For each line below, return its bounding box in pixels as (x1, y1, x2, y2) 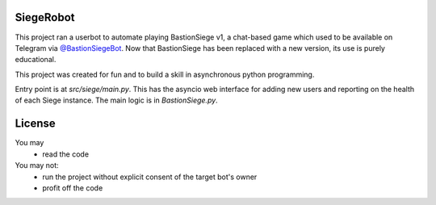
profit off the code (42, 182, 103, 193)
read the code (42, 149, 89, 159)
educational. (15, 55, 57, 65)
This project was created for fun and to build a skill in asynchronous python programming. (15, 69, 315, 79)
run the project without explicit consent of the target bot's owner (42, 172, 258, 182)
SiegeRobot (15, 10, 75, 24)
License (15, 117, 56, 131)
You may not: (15, 161, 60, 170)
